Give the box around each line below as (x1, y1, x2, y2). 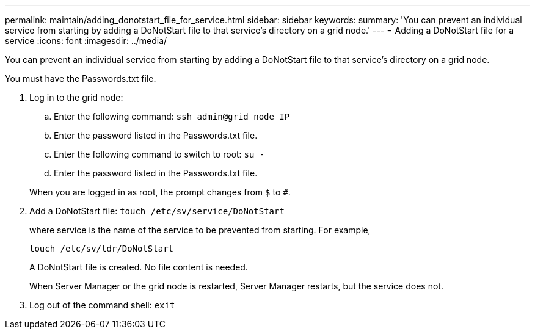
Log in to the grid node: (29, 92, 123, 103)
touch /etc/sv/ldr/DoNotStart (29, 244, 174, 253)
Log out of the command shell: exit (29, 300, 175, 310)
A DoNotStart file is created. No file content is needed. (29, 262, 248, 272)
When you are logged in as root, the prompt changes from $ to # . (29, 187, 291, 197)
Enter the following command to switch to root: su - (54, 149, 265, 159)
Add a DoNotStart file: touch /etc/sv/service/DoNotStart (29, 206, 285, 216)
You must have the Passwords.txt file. (5, 73, 156, 84)
